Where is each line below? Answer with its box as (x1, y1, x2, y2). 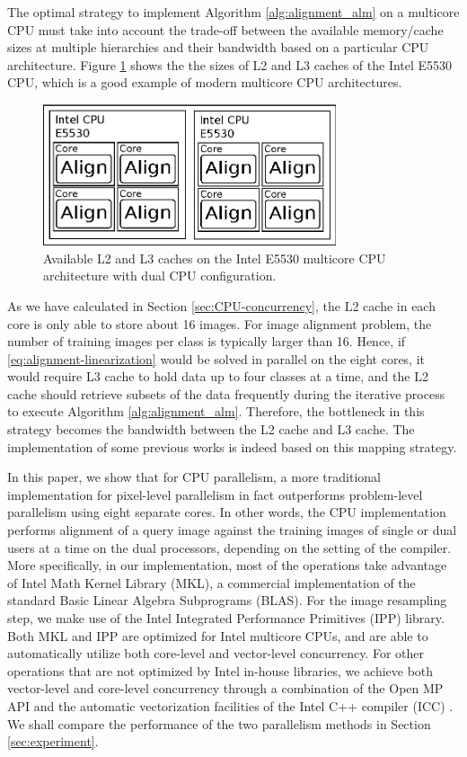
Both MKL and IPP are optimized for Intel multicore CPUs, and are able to (7, 626, 428, 645)
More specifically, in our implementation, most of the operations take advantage (7, 556, 447, 574)
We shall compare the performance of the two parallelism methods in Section (7, 714, 431, 733)
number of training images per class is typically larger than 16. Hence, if (7, 332, 406, 351)
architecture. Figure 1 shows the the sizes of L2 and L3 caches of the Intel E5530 (7, 55, 453, 74)
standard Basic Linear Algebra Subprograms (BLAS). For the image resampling (7, 591, 447, 610)
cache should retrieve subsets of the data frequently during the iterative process (7, 384, 445, 403)
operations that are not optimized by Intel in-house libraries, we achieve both (7, 661, 434, 680)
